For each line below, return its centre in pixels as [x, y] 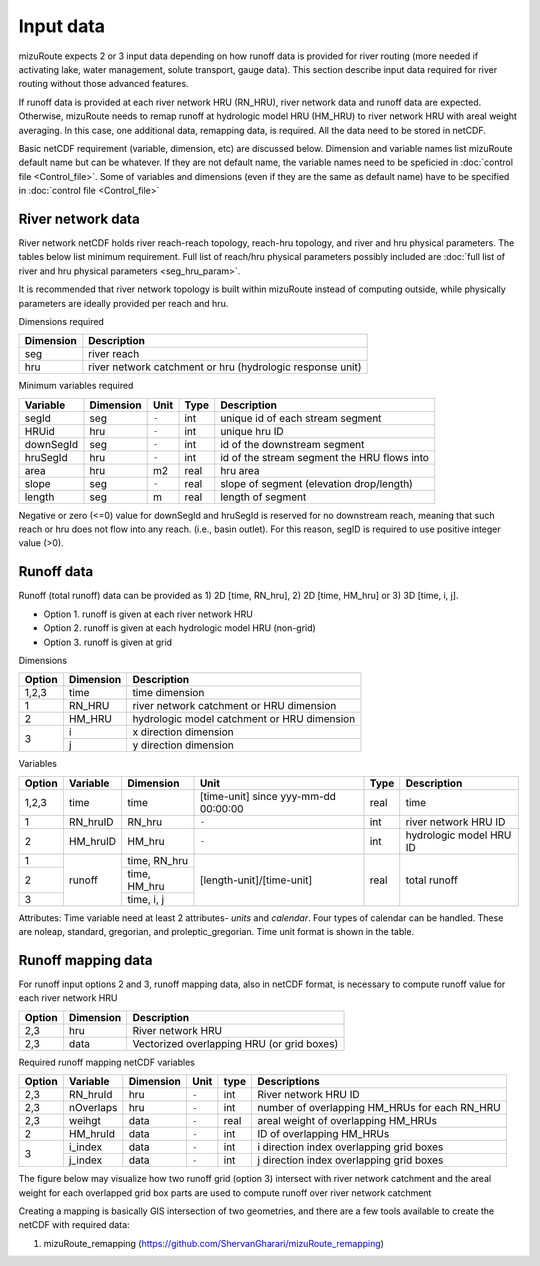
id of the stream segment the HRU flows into [325, 457]
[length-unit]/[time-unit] [256, 880]
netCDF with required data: [74, 1225]
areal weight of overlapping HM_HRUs [346, 1121]
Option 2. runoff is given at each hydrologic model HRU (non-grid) [180, 628]
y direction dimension [183, 745]
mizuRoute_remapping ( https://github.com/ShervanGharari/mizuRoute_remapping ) [214, 1243]
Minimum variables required [76, 386]
